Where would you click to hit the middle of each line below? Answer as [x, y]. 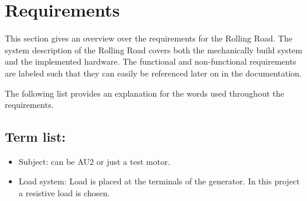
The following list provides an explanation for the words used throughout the [145, 93]
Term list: [35, 137]
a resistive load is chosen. [64, 193]
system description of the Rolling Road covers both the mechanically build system [153, 50]
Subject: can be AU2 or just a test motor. [94, 161]
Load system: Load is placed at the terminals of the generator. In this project [159, 181]
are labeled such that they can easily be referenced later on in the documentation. [153, 73]
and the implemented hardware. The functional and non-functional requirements [151, 61]
